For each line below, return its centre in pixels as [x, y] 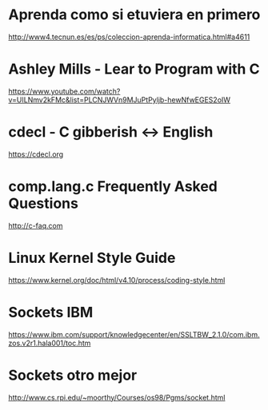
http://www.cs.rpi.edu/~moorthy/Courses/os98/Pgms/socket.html [117, 397]
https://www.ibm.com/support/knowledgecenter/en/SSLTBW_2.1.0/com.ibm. [134, 334]
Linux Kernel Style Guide [92, 258]
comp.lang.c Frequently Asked [113, 186]
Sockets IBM [51, 312]
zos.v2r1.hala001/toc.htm [50, 343]
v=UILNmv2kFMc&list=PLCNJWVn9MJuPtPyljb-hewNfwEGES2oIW [119, 100]
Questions [43, 203]
